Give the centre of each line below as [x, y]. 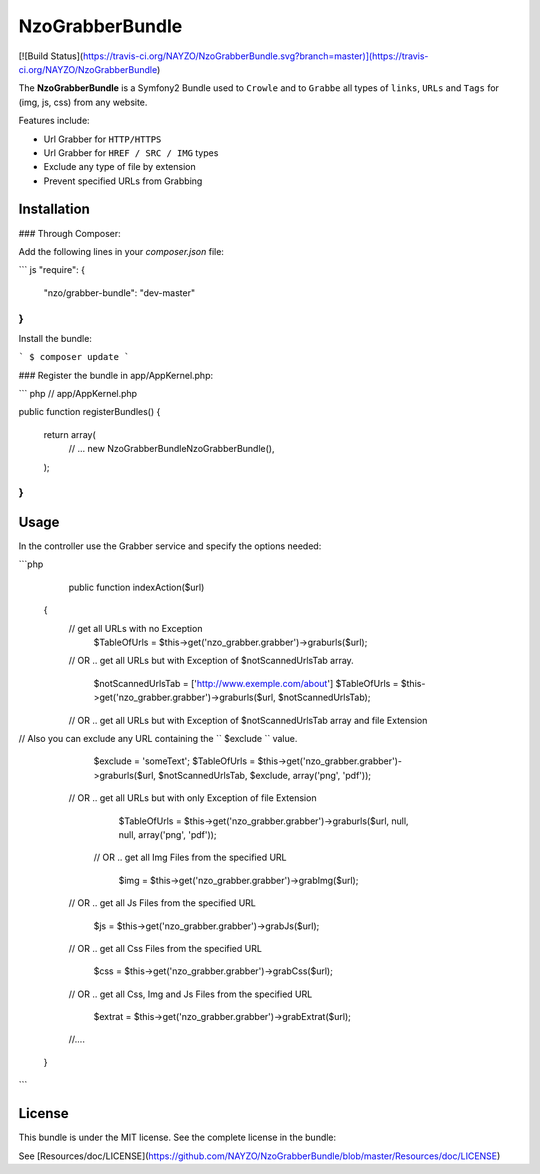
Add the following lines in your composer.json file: [121, 251]
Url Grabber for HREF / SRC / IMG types [131, 152]
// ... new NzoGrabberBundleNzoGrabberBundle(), [171, 449]
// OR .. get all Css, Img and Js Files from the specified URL [190, 994]
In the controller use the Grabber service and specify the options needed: [170, 546]
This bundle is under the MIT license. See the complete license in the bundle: [177, 1137]
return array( [70, 434]
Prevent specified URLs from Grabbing [123, 181]
